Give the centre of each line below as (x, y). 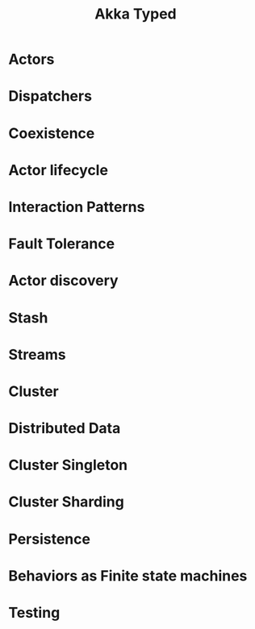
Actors (31, 59)
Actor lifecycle (59, 170)
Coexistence (52, 133)
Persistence (50, 539)
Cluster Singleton (68, 465)
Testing (34, 613)
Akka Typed (136, 14)
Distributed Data (65, 429)
